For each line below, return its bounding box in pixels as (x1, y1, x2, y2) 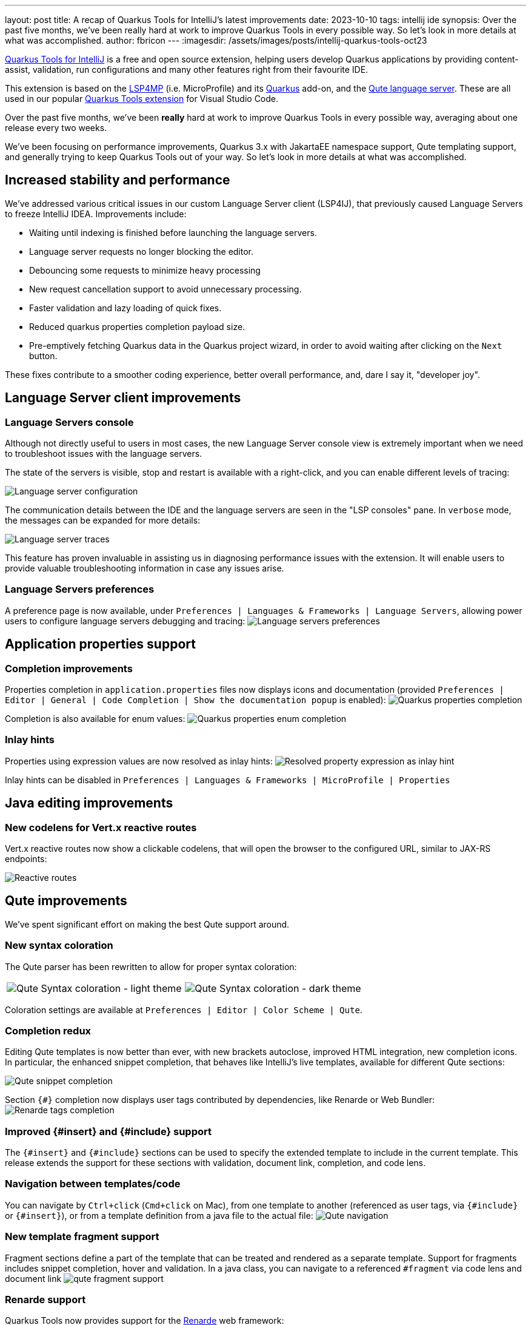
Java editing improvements (5, 795, 173, 811)
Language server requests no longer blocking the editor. (29, 246, 254, 257)
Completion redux (5, 1024, 92, 1037)
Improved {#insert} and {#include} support (5, 1125, 212, 1138)
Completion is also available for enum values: (5, 713, 185, 724)
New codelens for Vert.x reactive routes (5, 821, 197, 834)
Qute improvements (5, 893, 127, 909)
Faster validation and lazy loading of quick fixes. (29, 302, 222, 313)
